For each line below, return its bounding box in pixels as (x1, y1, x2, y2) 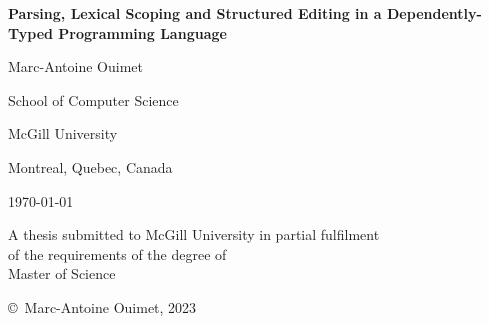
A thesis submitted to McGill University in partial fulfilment (8, 224, 380, 245)
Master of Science (8, 263, 116, 284)
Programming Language (58, 22, 227, 43)
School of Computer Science (8, 89, 179, 110)
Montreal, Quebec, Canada (8, 156, 173, 177)
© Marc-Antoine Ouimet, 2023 (8, 296, 197, 317)
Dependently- (387, 3, 482, 23)
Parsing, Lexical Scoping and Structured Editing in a (8, 3, 382, 23)
